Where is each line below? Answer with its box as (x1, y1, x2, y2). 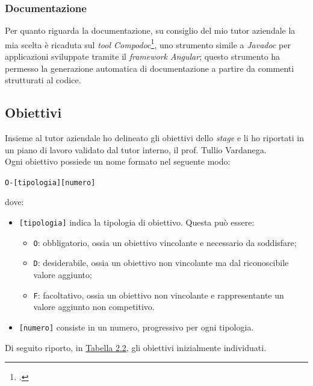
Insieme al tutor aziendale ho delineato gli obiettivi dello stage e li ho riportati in (5, 131, 304, 144)
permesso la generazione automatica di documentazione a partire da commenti (5, 62, 294, 74)
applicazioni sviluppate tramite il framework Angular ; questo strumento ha (5, 50, 280, 63)
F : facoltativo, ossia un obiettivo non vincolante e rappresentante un (33, 288, 284, 301)
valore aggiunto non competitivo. (33, 300, 155, 313)
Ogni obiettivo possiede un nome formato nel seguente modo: (5, 155, 231, 168)
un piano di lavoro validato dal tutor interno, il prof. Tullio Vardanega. (5, 143, 267, 156)
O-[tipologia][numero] (5, 178, 96, 187)
